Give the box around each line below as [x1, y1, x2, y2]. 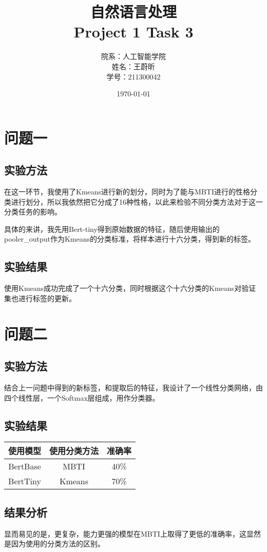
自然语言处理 [90, 1, 177, 22]
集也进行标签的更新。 [4, 292, 76, 303]
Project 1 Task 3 [73, 21, 194, 42]
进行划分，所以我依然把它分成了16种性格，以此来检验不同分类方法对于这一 [11, 196, 263, 207]
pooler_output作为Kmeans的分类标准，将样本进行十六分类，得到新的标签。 [4, 233, 255, 244]
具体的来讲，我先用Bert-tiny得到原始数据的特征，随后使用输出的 [4, 223, 220, 234]
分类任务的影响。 [4, 206, 62, 217]
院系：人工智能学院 [101, 51, 166, 62]
